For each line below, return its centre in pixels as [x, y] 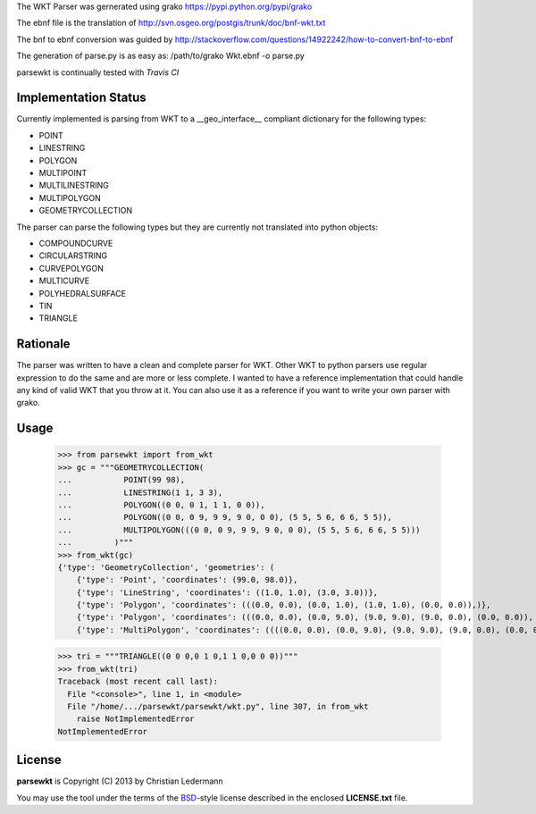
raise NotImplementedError [136, 719]
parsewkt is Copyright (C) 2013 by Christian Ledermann [120, 781]
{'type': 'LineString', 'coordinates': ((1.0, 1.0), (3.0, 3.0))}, [227, 592]
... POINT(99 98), [121, 480]
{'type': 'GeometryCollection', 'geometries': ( [166, 567]
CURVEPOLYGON [71, 268]
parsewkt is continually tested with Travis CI [98, 72]
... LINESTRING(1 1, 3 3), [140, 492]
